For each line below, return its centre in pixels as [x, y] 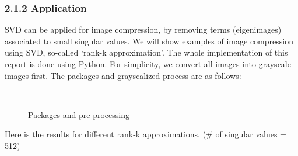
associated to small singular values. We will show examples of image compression [149, 41]
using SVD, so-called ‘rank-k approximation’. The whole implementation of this [146, 52]
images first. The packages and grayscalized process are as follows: [123, 75]
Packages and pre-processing [79, 114]
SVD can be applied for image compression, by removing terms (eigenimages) [143, 30]
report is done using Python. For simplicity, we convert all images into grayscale [148, 64]
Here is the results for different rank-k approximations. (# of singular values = [146, 134]
